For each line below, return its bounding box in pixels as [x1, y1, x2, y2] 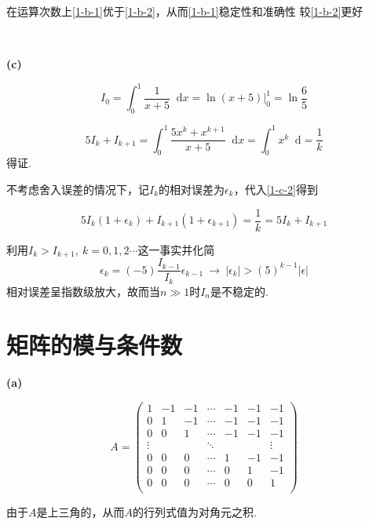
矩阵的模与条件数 [6, 329, 183, 361]
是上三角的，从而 [36, 504, 125, 520]
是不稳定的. [210, 283, 269, 299]
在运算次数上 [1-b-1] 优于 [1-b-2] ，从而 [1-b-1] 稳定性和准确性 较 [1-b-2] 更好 [6, 3, 364, 19]
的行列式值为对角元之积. [133, 504, 257, 520]
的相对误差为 [159, 180, 225, 197]
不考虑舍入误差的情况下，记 [6, 180, 149, 197]
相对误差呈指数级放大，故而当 [6, 283, 160, 299]
